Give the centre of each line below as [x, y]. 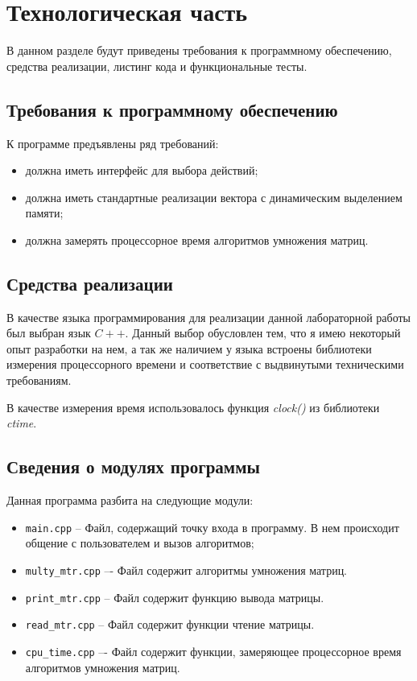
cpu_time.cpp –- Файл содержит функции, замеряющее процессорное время [213, 651]
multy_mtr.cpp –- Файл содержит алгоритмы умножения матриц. [186, 570]
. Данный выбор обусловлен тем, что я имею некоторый [263, 333]
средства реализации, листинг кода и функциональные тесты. [157, 66]
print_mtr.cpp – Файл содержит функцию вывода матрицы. [175, 597]
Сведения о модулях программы [133, 466]
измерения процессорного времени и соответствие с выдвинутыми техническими [205, 364]
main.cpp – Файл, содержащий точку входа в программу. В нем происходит [212, 527]
